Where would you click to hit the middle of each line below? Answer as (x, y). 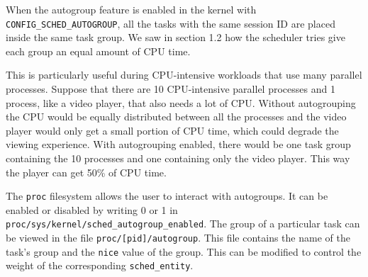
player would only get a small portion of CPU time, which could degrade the (172, 130)
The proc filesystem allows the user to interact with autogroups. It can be (167, 196)
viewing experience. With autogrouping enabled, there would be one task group (178, 144)
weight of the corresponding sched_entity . (100, 265)
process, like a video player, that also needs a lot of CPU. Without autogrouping (181, 102)
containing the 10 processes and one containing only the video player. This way (178, 158)
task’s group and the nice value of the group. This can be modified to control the (184, 251)
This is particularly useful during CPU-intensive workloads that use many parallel (184, 75)
